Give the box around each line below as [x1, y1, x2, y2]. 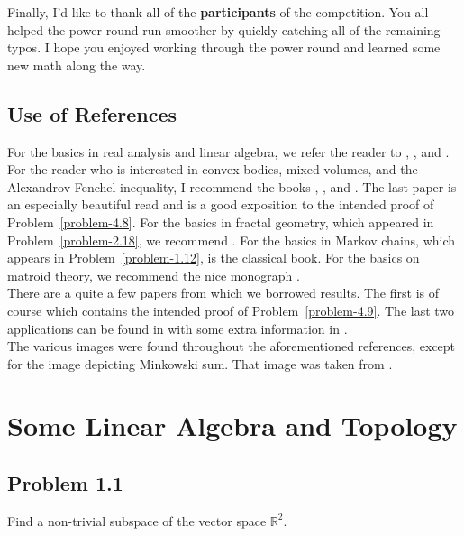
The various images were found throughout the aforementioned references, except [7, 337, 456, 356]
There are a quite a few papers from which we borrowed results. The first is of [7, 283, 439, 302]
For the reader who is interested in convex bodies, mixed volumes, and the [7, 160, 418, 179]
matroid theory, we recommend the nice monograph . [7, 265, 300, 284]
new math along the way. [7, 55, 146, 74]
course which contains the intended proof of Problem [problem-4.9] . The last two [7, 300, 455, 319]
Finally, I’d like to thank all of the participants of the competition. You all [7, 3, 429, 21]
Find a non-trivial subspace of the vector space [7, 511, 267, 530]
